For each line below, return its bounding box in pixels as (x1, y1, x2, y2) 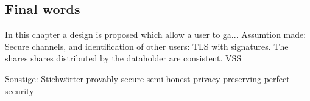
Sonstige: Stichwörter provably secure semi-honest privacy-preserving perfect (5, 72, 290, 85)
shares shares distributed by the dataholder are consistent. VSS (5, 52, 242, 64)
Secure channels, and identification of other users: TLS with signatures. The (5, 40, 289, 52)
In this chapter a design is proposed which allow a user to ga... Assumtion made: (5, 28, 306, 41)
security (5, 84, 34, 97)
